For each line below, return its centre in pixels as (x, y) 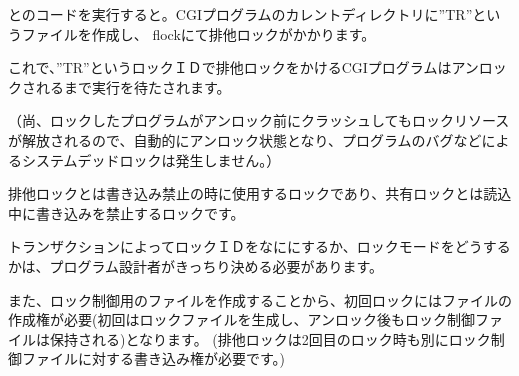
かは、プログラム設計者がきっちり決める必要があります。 (196, 265)
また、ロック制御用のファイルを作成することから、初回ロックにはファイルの (260, 299)
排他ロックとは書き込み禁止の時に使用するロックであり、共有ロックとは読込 (260, 193)
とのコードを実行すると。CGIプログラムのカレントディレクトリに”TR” (240, 14)
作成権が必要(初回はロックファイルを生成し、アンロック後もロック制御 (241, 319)
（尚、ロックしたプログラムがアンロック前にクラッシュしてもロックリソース (259, 120)
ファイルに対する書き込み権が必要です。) (153, 358)
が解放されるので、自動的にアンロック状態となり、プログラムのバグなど (245, 139)
